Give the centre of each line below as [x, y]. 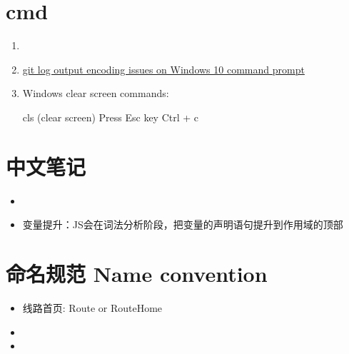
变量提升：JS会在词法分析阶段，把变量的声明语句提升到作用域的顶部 [183, 224]
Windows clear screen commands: [96, 93]
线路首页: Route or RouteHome [92, 307]
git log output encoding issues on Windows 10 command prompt [163, 69]
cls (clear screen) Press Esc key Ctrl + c [111, 117]
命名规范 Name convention [137, 273]
